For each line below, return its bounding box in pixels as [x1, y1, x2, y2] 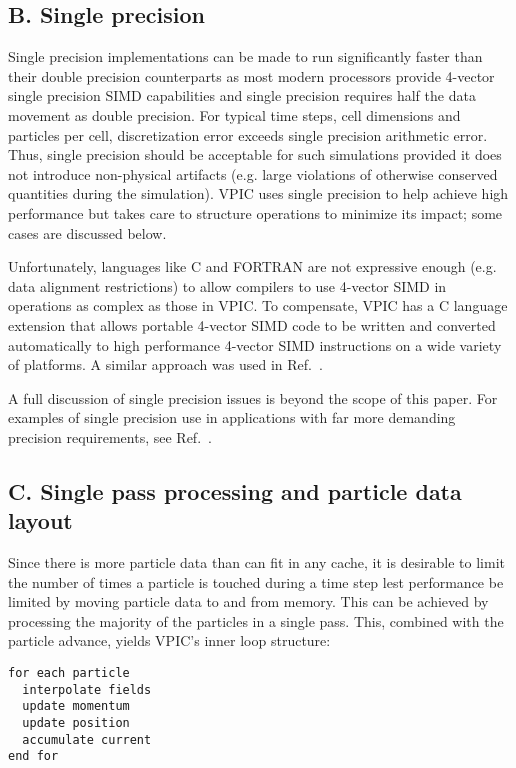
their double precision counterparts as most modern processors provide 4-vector [8, 65, 495, 86]
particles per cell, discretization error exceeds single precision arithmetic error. [8, 124, 488, 145]
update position [22, 716, 130, 731]
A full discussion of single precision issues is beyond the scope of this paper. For [8, 387, 498, 408]
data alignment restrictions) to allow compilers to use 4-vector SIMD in [8, 275, 447, 296]
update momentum [22, 699, 130, 714]
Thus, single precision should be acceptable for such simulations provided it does [8, 144, 502, 165]
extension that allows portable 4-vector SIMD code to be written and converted [8, 314, 496, 335]
